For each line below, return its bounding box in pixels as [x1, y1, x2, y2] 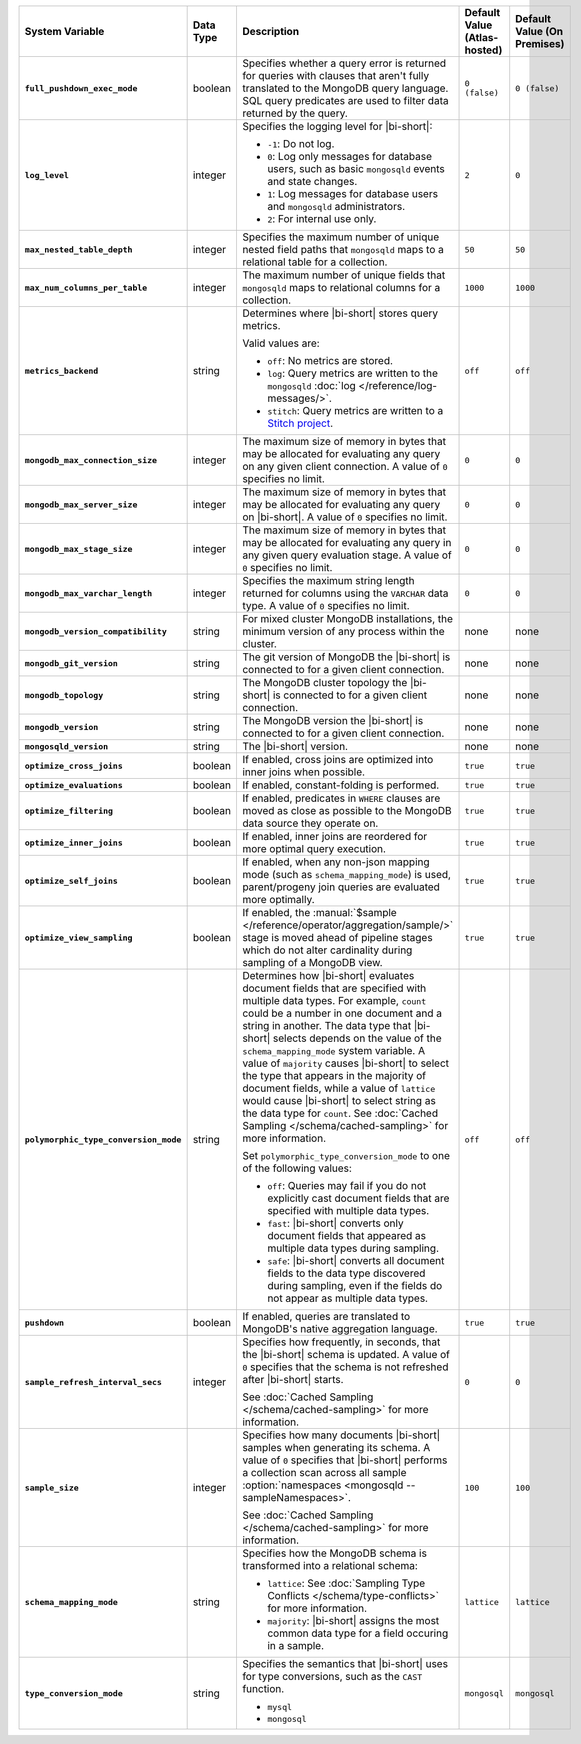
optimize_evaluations [24, 780, 124, 790]
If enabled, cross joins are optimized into [241, 753, 434, 766]
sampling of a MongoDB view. [241, 956, 384, 969]
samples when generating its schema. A [241, 1441, 431, 1454]
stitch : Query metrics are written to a [266, 404, 444, 417]
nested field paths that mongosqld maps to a [241, 243, 444, 256]
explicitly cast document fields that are [266, 1191, 450, 1205]
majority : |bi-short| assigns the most [266, 1614, 440, 1627]
